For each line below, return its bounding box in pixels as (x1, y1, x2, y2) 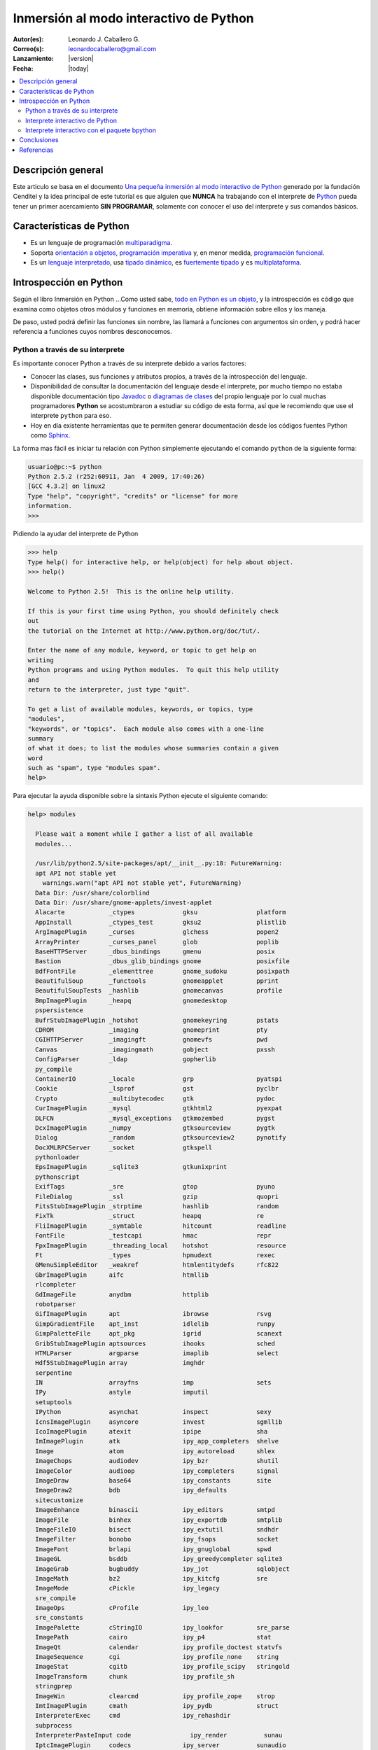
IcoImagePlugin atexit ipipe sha (35, 1428, 268, 1436)
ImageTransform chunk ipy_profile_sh (35, 1672, 234, 1680)
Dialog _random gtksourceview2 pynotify (35, 1134, 286, 1142)
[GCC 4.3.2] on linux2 (27, 482, 106, 490)
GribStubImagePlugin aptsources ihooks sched (35, 1339, 276, 1347)
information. (27, 502, 73, 510)
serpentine (35, 1368, 73, 1377)
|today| (68, 64, 89, 73)
